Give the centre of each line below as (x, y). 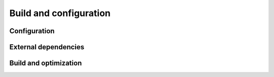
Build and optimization (46, 63)
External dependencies (47, 47)
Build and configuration (60, 13)
